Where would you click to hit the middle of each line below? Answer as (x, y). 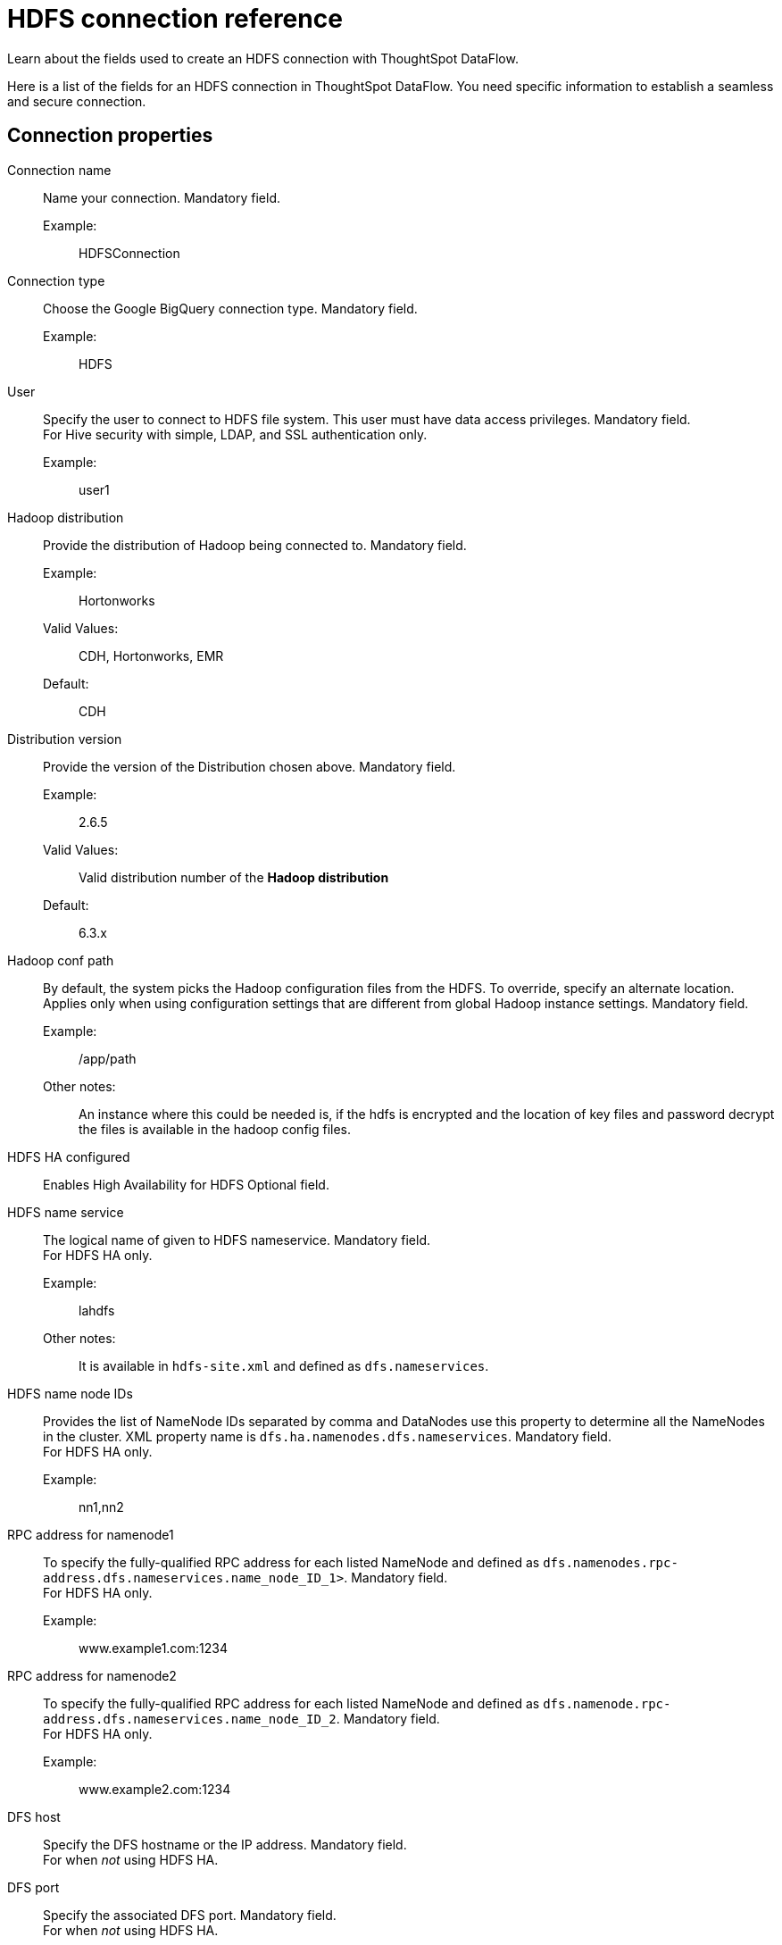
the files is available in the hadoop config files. (215, 1129)
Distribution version (65, 739)
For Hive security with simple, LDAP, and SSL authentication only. (235, 434)
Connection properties (110, 136)
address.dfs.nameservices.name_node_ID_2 (190, 1719)
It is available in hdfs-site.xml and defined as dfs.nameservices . (284, 1365)
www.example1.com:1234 (153, 1648)
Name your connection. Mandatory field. (162, 197)
